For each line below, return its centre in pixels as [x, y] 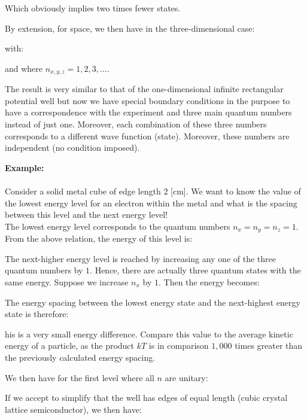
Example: [25, 167]
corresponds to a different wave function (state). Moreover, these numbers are [147, 136]
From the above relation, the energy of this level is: [99, 238]
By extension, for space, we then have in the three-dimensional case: [130, 28]
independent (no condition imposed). [72, 147]
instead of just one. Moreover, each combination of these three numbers [136, 124]
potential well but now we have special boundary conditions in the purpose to [148, 100]
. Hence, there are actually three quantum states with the [195, 270]
